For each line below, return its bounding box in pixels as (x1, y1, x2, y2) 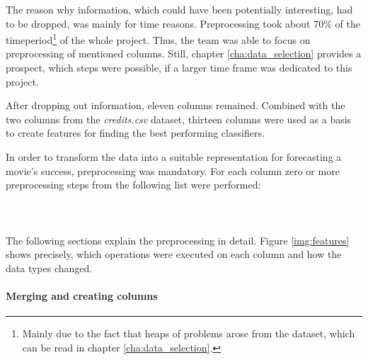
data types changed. (6, 260, 93, 275)
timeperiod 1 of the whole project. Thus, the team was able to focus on (6, 30, 311, 47)
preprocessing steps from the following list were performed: (6, 177, 261, 192)
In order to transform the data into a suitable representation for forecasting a (6, 150, 342, 164)
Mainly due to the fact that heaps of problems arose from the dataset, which (22, 326, 355, 341)
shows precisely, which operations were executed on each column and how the (6, 247, 342, 261)
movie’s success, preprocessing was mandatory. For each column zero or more (6, 163, 340, 178)
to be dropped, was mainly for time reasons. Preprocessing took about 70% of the (6, 16, 360, 30)
